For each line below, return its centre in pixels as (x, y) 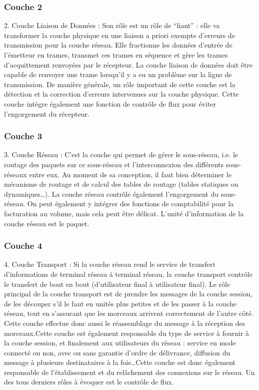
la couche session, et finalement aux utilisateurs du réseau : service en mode (120, 343)
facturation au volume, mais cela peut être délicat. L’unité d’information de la (124, 213)
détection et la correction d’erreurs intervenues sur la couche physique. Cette (121, 94)
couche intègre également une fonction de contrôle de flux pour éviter (110, 103)
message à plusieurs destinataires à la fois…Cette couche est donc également (120, 362)
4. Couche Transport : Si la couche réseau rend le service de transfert (110, 264)
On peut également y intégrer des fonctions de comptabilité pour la (130, 204)
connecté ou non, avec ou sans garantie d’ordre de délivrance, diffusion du (117, 352)
